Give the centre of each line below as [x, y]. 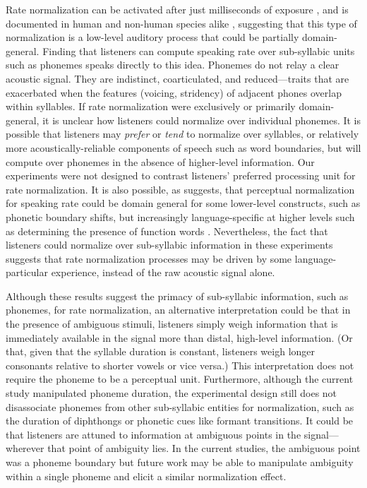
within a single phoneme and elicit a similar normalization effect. [146, 476]
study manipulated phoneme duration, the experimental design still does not [172, 393]
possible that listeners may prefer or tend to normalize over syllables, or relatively [182, 134]
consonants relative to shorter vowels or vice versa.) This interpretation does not [180, 365]
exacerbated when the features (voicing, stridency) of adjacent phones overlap [174, 92]
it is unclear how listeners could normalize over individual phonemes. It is [202, 120]
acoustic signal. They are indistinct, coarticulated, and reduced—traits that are [178, 78]
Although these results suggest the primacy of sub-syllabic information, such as [177, 296]
